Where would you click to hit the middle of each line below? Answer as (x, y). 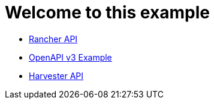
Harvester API (56, 75)
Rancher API (53, 39)
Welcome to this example (107, 12)
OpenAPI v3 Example (70, 57)
